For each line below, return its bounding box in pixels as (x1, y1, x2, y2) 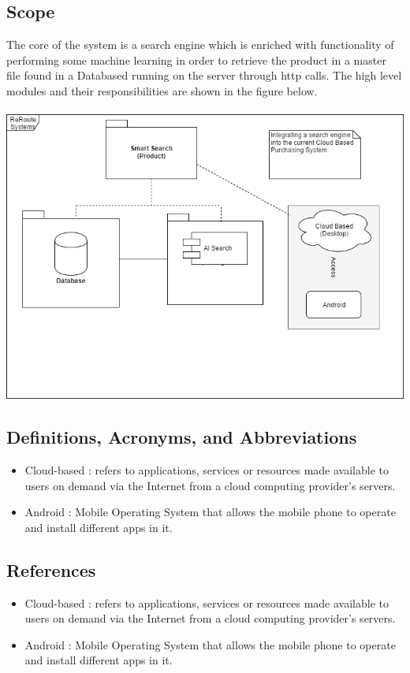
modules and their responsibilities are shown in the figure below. (6, 82, 318, 99)
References (6, 557, 96, 582)
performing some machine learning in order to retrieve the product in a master (6, 51, 386, 68)
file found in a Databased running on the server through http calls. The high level (6, 67, 402, 84)
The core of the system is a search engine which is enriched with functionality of (6, 36, 394, 53)
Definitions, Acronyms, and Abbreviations (6, 425, 357, 449)
